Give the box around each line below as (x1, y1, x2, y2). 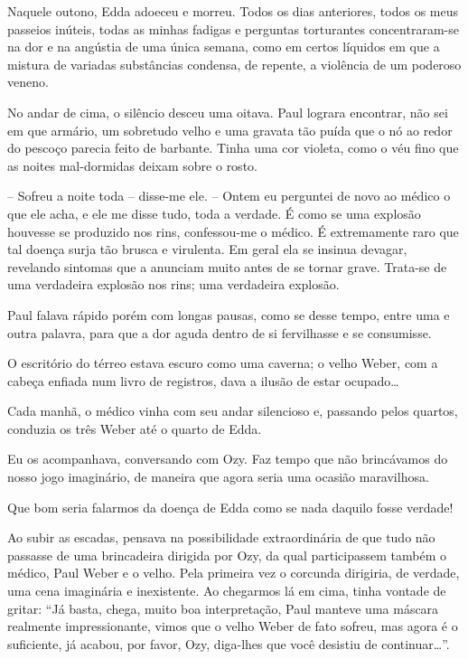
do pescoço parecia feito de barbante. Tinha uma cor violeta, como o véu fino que (7, 138, 459, 157)
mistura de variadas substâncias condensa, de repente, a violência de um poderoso (7, 54, 462, 73)
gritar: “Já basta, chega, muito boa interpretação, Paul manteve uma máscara (7, 598, 439, 617)
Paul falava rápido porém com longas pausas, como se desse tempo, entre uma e (7, 305, 450, 324)
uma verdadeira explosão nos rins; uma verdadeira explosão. (7, 275, 340, 294)
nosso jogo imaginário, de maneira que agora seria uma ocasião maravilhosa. (7, 467, 429, 486)
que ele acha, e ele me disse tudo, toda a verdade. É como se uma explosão (7, 203, 421, 222)
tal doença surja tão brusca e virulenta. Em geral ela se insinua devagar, (7, 240, 407, 259)
